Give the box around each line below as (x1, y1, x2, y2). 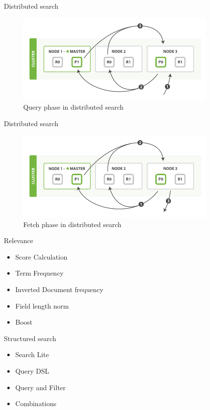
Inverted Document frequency (15, 284, 104, 294)
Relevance (4, 235, 33, 246)
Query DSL (15, 365, 49, 376)
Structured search (4, 333, 56, 343)
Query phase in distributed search (23, 102, 124, 112)
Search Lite (15, 349, 49, 360)
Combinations (15, 398, 57, 409)
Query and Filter (15, 382, 66, 392)
